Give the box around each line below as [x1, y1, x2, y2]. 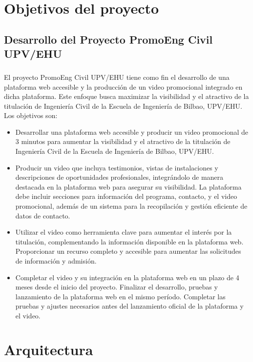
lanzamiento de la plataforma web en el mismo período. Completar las [15, 291, 226, 301]
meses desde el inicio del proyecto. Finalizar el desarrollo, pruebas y [15, 282, 218, 292]
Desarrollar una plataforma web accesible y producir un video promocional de [15, 126, 249, 137]
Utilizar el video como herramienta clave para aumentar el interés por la [15, 227, 232, 237]
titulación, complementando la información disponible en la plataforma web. [15, 236, 244, 246]
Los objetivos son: [4, 110, 58, 121]
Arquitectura [4, 339, 93, 359]
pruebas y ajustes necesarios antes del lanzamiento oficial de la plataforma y [15, 301, 244, 311]
